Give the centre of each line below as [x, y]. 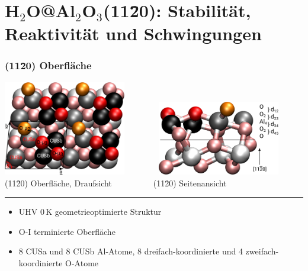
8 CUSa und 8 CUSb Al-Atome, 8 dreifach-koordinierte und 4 [131, 251]
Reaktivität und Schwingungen [133, 33]
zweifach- [262, 251]
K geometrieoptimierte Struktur [104, 212]
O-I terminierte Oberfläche [67, 231]
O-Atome [82, 262]
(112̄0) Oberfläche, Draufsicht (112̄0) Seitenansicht [116, 183]
